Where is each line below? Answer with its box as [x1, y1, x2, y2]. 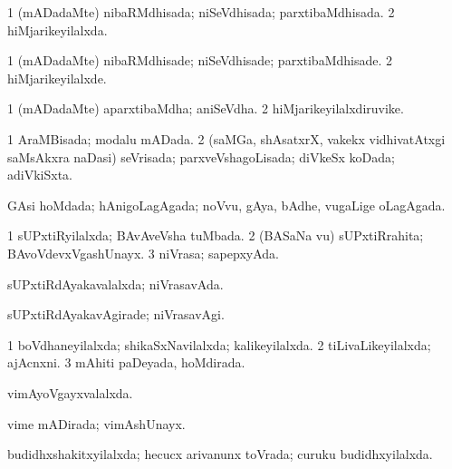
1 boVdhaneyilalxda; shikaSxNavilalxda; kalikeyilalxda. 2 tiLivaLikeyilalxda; [7, 335, 431, 354]
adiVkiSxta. [7, 165, 72, 184]
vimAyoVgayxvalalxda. [7, 383, 133, 402]
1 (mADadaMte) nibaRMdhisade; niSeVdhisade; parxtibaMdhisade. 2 [7, 51, 393, 70]
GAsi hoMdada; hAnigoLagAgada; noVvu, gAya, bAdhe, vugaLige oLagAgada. [7, 195, 446, 214]
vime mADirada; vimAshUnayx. [7, 414, 186, 433]
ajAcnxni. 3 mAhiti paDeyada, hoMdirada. [7, 353, 245, 372]
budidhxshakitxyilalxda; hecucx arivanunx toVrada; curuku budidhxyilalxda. [7, 445, 433, 464]
